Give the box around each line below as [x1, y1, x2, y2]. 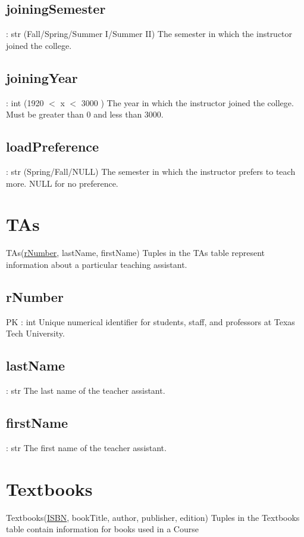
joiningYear [6, 68, 78, 87]
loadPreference [6, 137, 99, 156]
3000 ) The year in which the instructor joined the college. [81, 96, 294, 109]
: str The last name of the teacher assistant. [6, 384, 165, 397]
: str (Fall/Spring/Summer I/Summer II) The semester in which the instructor [6, 27, 293, 40]
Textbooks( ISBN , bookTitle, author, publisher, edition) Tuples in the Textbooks [6, 511, 300, 523]
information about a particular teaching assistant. [6, 258, 187, 270]
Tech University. [6, 327, 65, 340]
